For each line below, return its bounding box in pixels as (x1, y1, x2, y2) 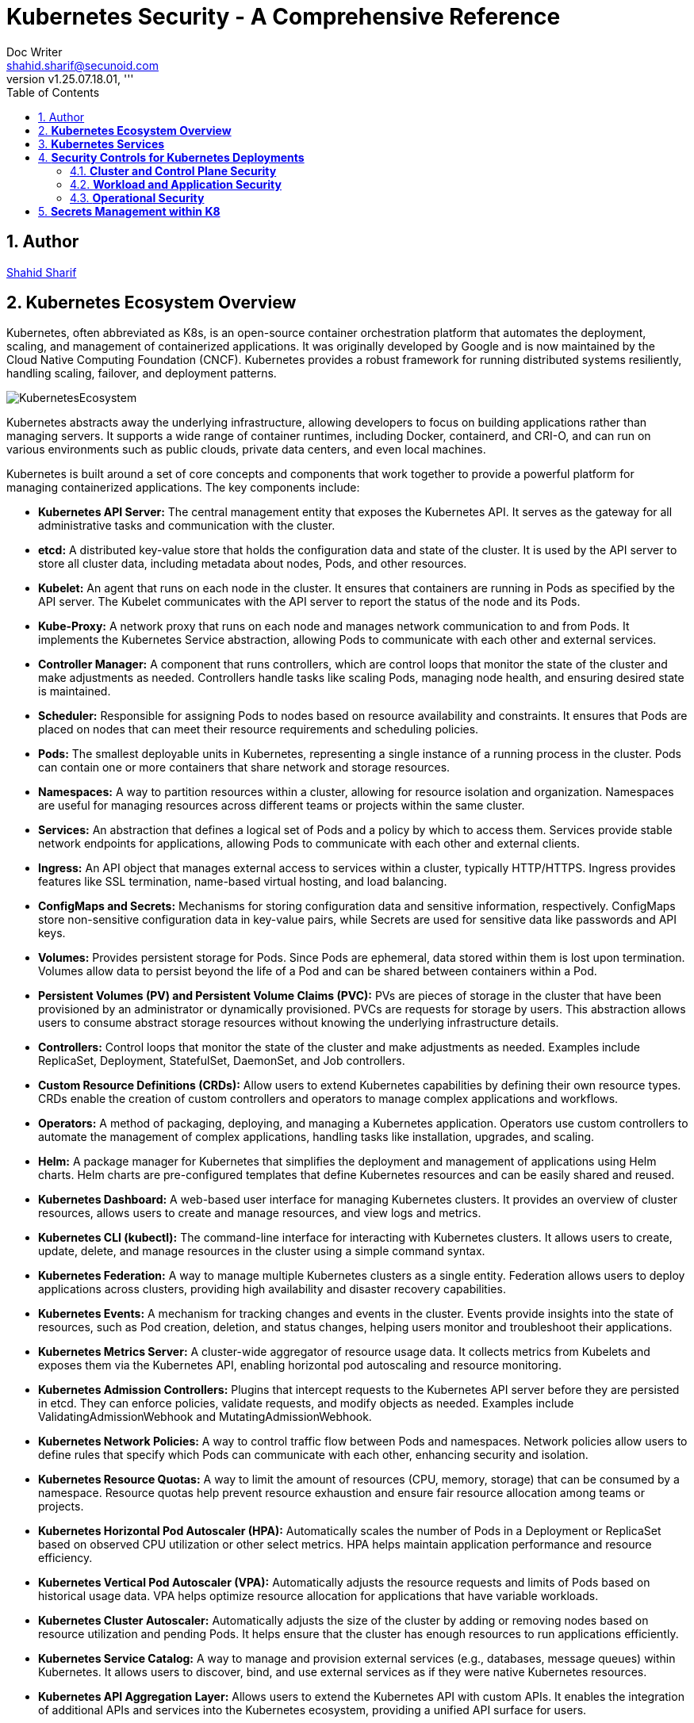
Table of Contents (6, 85, 100, 99)
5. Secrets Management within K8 (38, 204, 220, 218)
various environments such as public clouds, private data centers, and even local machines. (6, 442, 486, 457)
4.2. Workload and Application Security (70, 177, 282, 191)
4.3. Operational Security (70, 190, 205, 205)
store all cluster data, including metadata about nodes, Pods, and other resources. (38, 557, 467, 571)
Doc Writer (6, 44, 63, 59)
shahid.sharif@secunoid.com (6, 58, 159, 72)
